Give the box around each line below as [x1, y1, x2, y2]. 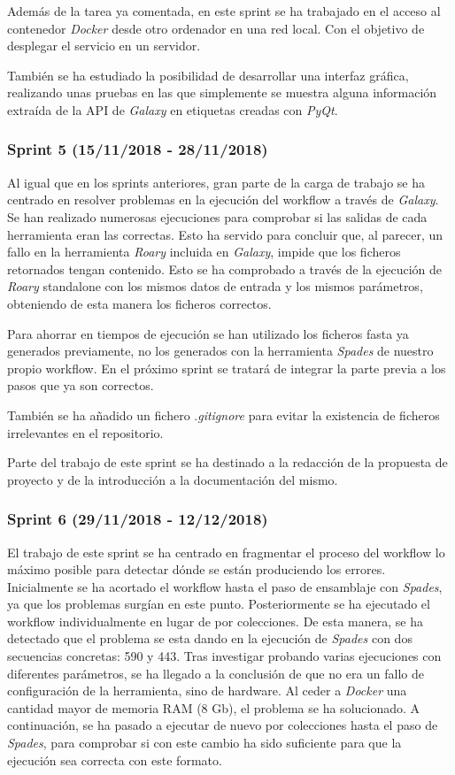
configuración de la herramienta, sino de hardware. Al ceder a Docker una [7, 681, 407, 700]
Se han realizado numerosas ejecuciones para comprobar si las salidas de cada [7, 207, 428, 226]
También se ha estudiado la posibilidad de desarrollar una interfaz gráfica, [7, 65, 409, 84]
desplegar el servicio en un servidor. [7, 36, 201, 55]
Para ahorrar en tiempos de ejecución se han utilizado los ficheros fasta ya [7, 324, 409, 342]
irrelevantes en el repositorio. [7, 423, 164, 441]
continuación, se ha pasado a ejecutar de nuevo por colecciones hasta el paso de [7, 716, 438, 734]
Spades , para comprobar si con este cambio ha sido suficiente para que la [7, 733, 402, 752]
